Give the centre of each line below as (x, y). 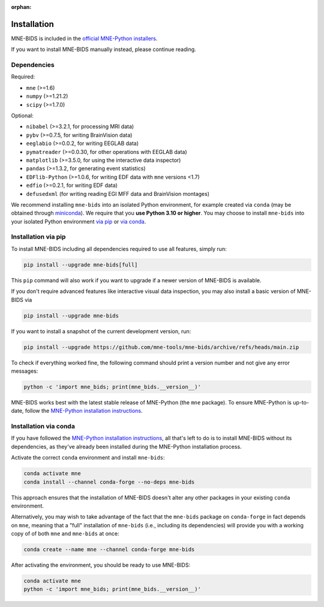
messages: (25, 371)
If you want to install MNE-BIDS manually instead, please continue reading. (103, 49)
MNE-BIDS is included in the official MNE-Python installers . (84, 38)
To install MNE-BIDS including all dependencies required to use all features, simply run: (119, 249)
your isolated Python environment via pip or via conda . (79, 221)
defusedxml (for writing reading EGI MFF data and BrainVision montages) (118, 194)
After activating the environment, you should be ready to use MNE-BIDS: (101, 565)
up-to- (301, 402)
